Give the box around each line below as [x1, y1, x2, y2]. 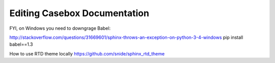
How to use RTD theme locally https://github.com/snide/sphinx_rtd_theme [9, 50, 165, 56]
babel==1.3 [9, 41, 33, 47]
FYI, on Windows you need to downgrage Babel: [9, 25, 111, 31]
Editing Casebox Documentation [9, 8, 150, 19]
